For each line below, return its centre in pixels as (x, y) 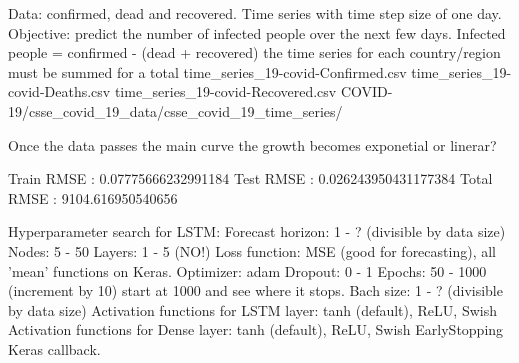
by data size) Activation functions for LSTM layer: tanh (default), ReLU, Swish (252, 309)
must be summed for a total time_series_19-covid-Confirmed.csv (207, 71)
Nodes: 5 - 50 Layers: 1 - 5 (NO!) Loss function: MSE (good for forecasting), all (252, 250)
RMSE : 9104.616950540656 (93, 197)
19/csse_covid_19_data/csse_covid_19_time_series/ (175, 110)
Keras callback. (54, 348)
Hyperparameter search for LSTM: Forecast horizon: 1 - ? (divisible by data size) (257, 231)
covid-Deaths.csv (59, 91)
